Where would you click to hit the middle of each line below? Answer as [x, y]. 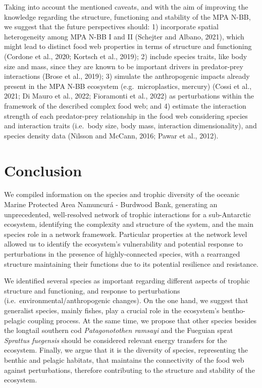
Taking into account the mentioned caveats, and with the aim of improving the [126, 7]
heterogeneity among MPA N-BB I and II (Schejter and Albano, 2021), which [124, 36]
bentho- [233, 310]
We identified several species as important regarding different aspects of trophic [127, 281]
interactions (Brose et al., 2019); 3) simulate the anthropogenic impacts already [127, 76]
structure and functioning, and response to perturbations [92, 290]
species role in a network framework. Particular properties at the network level [126, 234]
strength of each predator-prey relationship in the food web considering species [126, 115]
